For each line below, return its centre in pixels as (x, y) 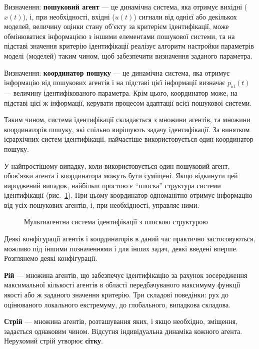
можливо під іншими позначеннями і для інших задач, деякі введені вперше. (121, 248)
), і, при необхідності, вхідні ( (69, 16)
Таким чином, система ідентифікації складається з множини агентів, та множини (127, 119)
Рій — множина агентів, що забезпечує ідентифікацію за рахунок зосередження (126, 275)
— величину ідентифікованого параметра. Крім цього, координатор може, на (121, 92)
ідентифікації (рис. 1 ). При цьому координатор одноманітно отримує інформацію (128, 195)
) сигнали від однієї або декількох (185, 16)
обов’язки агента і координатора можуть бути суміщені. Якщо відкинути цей (121, 176)
